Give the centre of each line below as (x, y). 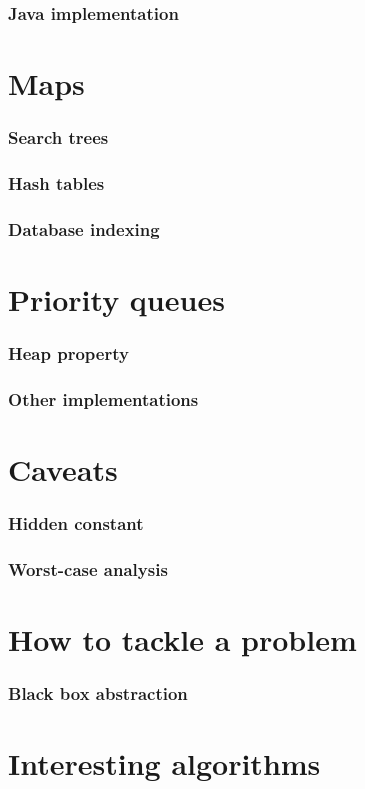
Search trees (58, 137)
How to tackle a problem (182, 639)
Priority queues (116, 298)
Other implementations (103, 398)
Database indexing (84, 228)
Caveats (63, 469)
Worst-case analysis (88, 568)
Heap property (68, 353)
